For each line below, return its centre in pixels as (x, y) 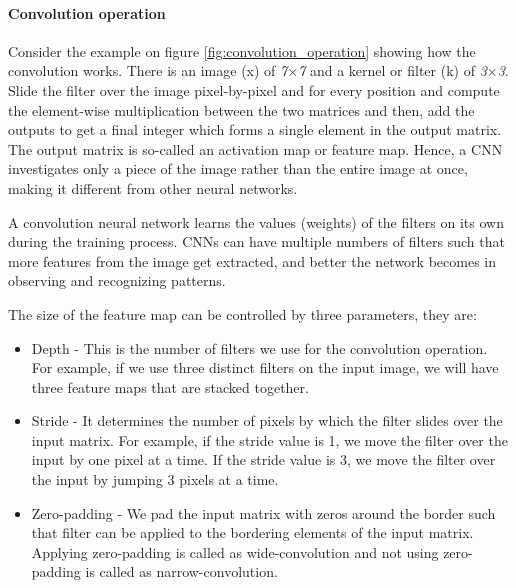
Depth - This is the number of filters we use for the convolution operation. (259, 347)
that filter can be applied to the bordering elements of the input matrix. (252, 532)
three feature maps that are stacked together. (170, 386)
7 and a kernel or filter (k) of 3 (392, 70)
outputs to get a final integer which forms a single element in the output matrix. (255, 129)
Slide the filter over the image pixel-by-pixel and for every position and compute (254, 89)
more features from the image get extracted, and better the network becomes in (252, 260)
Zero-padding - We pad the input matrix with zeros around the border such (263, 512)
